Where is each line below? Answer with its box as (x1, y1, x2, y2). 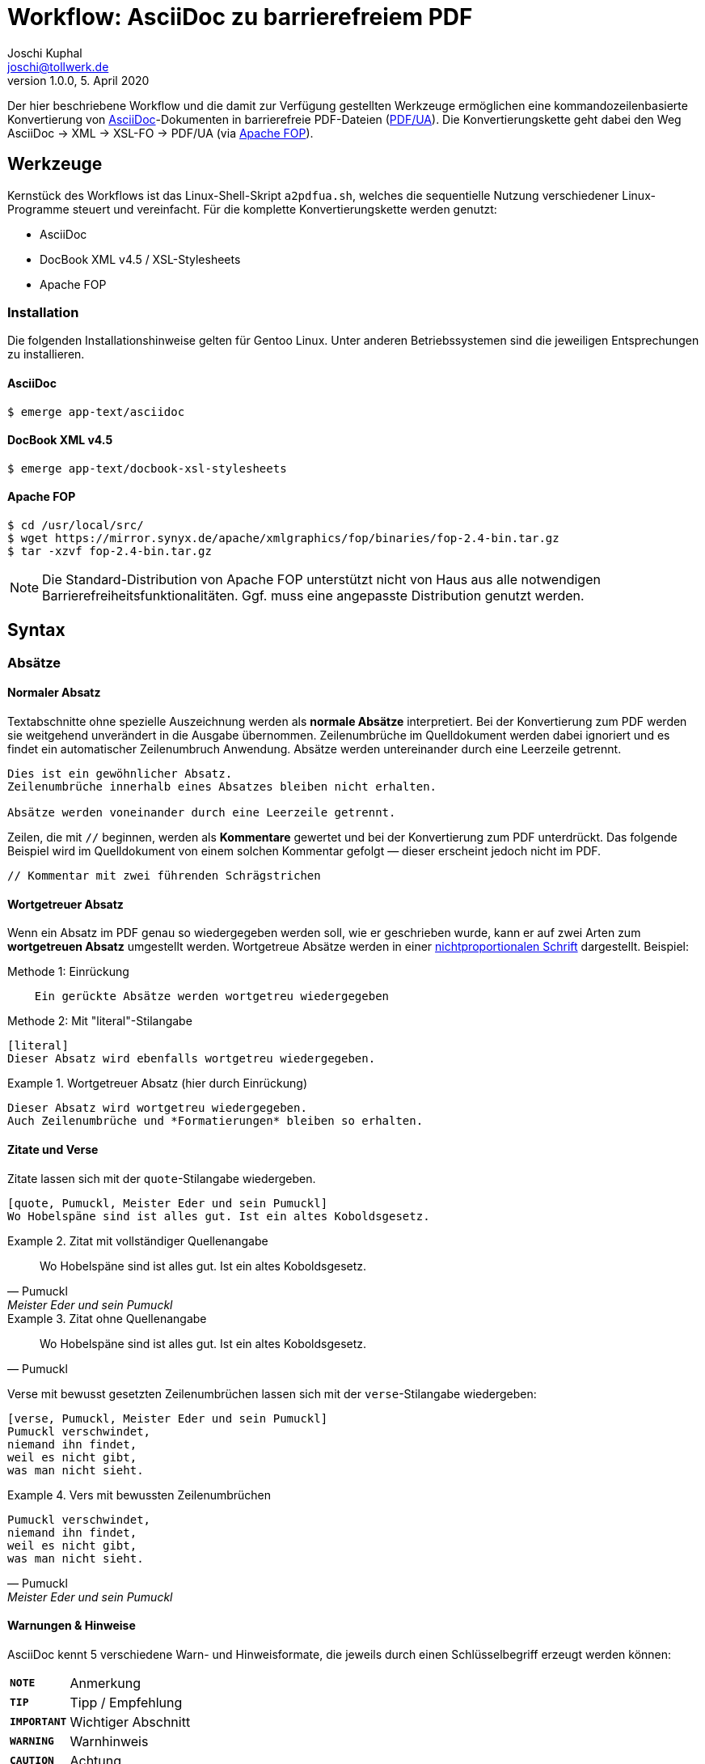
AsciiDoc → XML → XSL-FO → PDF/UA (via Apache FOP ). (7, 125, 314, 140)
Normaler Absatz (7, 685, 101, 700)
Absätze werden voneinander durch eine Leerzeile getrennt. (7, 806, 396, 820)
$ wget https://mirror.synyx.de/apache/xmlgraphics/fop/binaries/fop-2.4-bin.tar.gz (7, 532, 559, 545)
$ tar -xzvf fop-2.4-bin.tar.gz (7, 545, 212, 558)
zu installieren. (7, 347, 85, 362)
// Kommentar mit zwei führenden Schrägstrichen (7, 869, 321, 883)
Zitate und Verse (7, 1142, 99, 1156)
